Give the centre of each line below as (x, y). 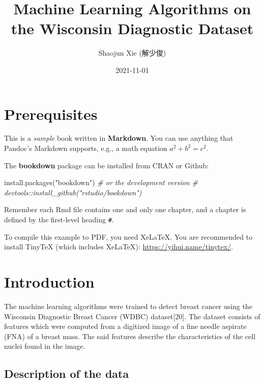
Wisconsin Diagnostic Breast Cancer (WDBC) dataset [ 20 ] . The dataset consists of (132, 316)
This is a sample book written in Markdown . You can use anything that (119, 138)
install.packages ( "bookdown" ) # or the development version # (101, 182)
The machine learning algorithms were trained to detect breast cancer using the (128, 306)
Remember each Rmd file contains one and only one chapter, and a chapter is (125, 209)
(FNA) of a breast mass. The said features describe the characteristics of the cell (130, 336)
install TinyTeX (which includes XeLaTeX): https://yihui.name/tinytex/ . (119, 247)
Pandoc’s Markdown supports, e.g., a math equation (86, 148)
